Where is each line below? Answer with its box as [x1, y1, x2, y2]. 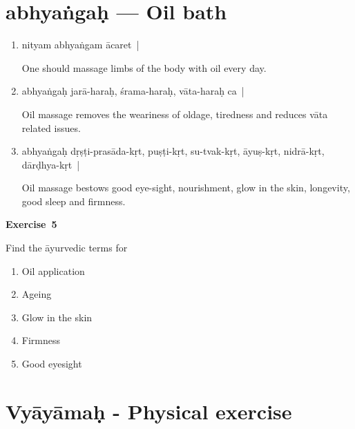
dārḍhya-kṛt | [21, 157, 80, 171]
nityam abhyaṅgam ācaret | [21, 37, 140, 52]
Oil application [21, 263, 85, 278]
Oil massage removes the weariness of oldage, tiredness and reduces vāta [21, 106, 328, 121]
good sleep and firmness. [21, 193, 126, 208]
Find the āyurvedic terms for [6, 240, 128, 255]
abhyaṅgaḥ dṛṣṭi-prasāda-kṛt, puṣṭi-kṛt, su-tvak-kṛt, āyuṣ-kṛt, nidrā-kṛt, [21, 144, 325, 158]
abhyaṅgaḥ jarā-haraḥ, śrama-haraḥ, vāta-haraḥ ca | [21, 84, 244, 98]
